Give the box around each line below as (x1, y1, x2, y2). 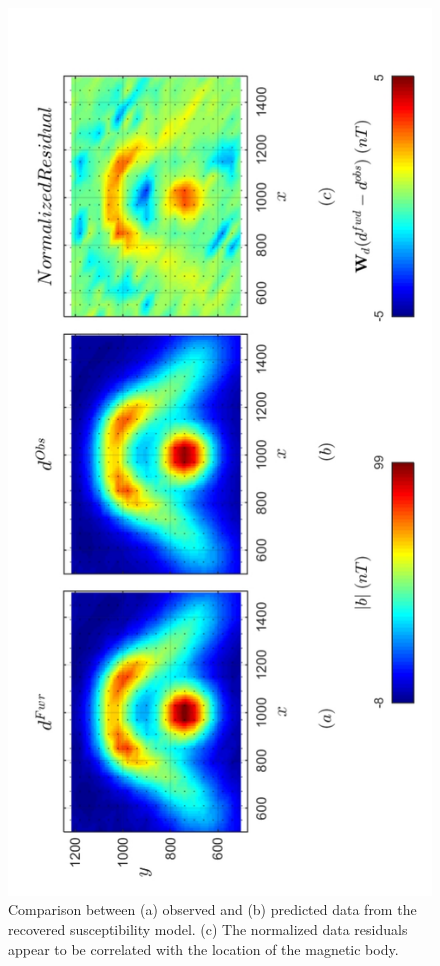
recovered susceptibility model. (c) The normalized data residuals (8, 919, 408, 940)
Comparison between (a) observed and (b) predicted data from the (8, 899, 417, 920)
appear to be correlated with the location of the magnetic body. (8, 938, 399, 959)
